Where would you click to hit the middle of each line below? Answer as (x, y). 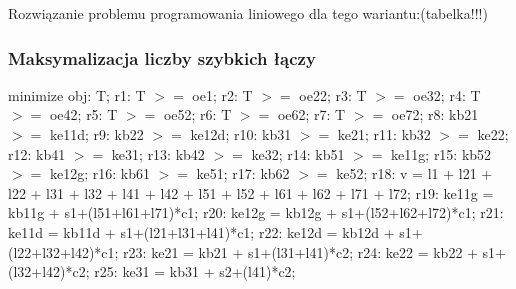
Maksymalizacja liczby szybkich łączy (162, 57)
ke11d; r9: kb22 (96, 134)
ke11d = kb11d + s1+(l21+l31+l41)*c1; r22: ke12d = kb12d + (201, 231)
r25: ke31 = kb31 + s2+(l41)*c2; (195, 271)
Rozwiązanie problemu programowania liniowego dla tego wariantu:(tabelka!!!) (248, 13)
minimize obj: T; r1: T (77, 94)
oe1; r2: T (222, 94)
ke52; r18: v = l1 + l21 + (414, 173)
